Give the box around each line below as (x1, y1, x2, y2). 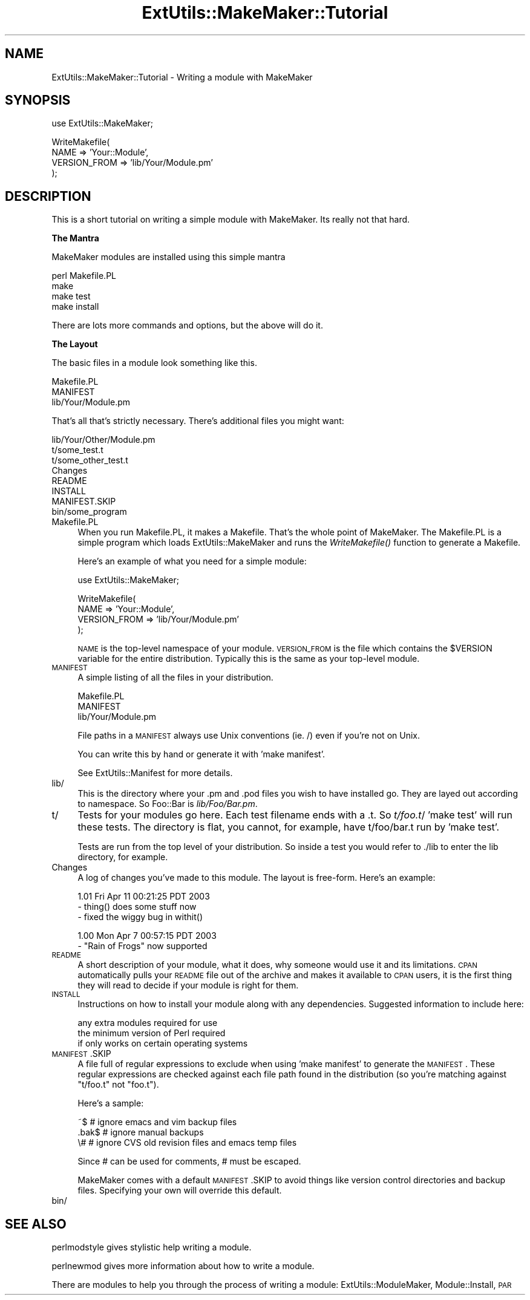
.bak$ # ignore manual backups (77, 1127, 204, 1138)
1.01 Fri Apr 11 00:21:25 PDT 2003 (77, 891, 210, 902)
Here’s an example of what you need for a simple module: (77, 556, 307, 567)
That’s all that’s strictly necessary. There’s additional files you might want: (51, 416, 344, 426)
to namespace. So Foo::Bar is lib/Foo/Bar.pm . (77, 799, 258, 809)
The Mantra (51, 233, 99, 244)
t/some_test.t (51, 445, 103, 456)
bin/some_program (51, 506, 127, 517)
